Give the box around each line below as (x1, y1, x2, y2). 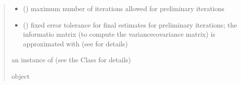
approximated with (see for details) (23, 38, 128, 48)
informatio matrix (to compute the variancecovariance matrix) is (23, 29, 215, 39)
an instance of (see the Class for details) (11, 55, 131, 65)
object (11, 71, 30, 81)
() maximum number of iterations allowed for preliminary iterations (23, 3, 224, 13)
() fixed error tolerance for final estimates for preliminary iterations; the (23, 19, 237, 29)
